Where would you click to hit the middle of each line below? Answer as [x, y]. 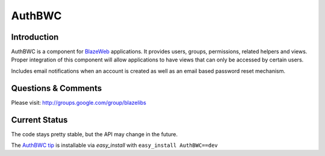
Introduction [35, 37]
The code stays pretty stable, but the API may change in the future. [94, 134]
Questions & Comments [57, 88]
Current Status [39, 120]
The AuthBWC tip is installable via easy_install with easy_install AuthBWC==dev [114, 145]
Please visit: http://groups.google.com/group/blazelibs [79, 102]
